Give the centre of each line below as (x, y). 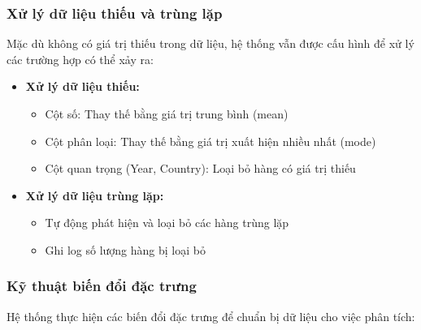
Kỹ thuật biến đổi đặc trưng (102, 286)
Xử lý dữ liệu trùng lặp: (95, 195)
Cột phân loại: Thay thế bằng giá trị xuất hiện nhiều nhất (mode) (210, 141)
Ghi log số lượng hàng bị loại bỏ (125, 249)
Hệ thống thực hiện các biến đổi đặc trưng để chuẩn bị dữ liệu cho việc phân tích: (211, 316)
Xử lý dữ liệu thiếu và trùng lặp (115, 13)
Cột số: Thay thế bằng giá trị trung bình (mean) (167, 114)
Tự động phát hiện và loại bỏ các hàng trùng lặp (167, 223)
